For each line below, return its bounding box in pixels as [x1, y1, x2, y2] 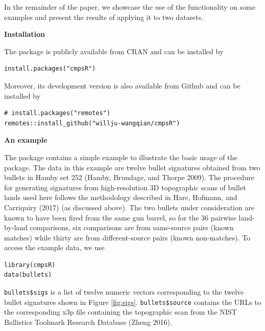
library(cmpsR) [4, 261, 56, 269]
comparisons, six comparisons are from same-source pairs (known [30, 222, 234, 233]
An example [4, 135, 48, 145]
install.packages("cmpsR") [4, 65, 96, 73]
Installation [4, 29, 45, 39]
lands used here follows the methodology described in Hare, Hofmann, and [4, 192, 237, 203]
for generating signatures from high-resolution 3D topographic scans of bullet [4, 182, 246, 192]
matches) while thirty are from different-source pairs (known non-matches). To [4, 232, 251, 242]
